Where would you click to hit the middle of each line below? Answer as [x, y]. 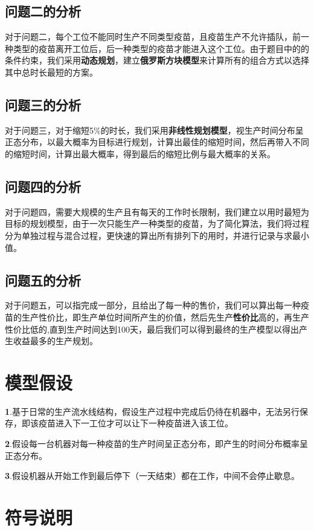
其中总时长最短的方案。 [51, 72]
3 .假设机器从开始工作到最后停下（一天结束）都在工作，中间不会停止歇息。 [152, 476]
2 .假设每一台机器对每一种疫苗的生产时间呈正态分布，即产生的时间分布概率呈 [156, 444]
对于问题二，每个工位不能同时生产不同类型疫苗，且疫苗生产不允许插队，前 [153, 37]
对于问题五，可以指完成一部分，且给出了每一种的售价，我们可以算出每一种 [153, 305]
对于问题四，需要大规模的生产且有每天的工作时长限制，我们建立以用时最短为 [157, 211]
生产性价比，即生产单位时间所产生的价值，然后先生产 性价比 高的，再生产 [165, 317]
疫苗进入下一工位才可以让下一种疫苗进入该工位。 [136, 423]
